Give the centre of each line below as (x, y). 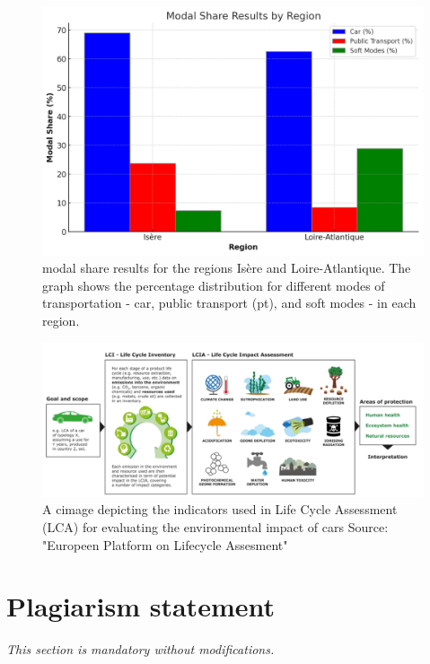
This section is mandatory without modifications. (140, 649)
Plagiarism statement (140, 606)
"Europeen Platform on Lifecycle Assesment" (165, 544)
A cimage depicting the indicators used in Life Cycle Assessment (220, 509)
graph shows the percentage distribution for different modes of (214, 285)
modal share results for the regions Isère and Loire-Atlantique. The (227, 268)
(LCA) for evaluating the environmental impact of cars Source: (215, 527)
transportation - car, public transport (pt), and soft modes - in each (229, 303)
